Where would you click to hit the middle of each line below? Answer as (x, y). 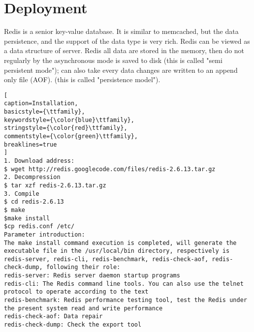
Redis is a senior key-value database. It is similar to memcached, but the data (121, 31)
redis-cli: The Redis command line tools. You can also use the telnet (124, 284)
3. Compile (22, 194)
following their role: (83, 267)
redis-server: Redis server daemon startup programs (92, 276)
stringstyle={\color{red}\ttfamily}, (66, 128)
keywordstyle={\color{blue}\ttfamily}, (69, 120)
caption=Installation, (41, 104)
